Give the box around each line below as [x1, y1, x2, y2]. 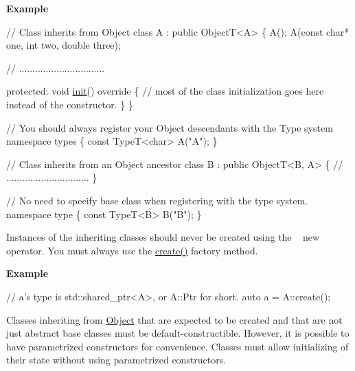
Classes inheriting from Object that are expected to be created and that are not [6, 312, 343, 326]
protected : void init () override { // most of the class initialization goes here [6, 84, 324, 98]
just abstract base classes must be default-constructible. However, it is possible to [6, 326, 350, 340]
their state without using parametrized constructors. [6, 352, 227, 367]
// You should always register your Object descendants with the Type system [6, 120, 333, 134]
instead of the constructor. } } [6, 97, 133, 111]
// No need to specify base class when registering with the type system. [6, 193, 308, 207]
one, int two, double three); [6, 38, 121, 52]
